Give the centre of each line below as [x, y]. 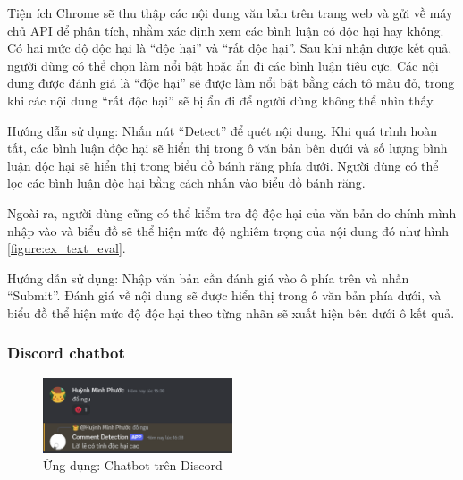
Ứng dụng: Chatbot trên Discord [133, 465]
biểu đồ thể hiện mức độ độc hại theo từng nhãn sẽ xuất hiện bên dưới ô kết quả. [231, 312]
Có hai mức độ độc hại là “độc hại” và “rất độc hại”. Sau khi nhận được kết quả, [230, 48]
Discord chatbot [66, 353]
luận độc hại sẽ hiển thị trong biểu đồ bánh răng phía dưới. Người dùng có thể [223, 165]
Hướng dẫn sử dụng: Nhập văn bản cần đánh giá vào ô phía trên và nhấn [208, 278]
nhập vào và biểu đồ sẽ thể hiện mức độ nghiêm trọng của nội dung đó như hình [228, 230]
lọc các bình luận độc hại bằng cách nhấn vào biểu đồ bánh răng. [186, 183]
